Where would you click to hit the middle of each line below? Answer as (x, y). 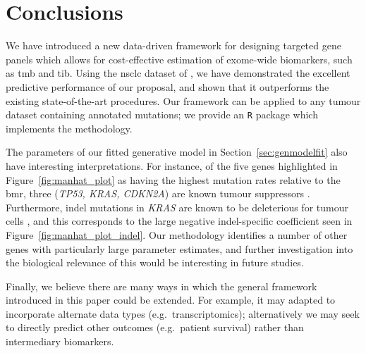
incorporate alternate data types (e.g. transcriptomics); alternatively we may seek (183, 313)
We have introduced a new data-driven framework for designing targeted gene (173, 45)
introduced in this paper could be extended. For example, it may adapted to (171, 300)
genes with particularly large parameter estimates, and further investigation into (179, 248)
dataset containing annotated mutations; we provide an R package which (162, 114)
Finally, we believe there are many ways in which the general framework (161, 286)
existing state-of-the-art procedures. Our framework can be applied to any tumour (183, 100)
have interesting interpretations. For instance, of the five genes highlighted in (172, 165)
